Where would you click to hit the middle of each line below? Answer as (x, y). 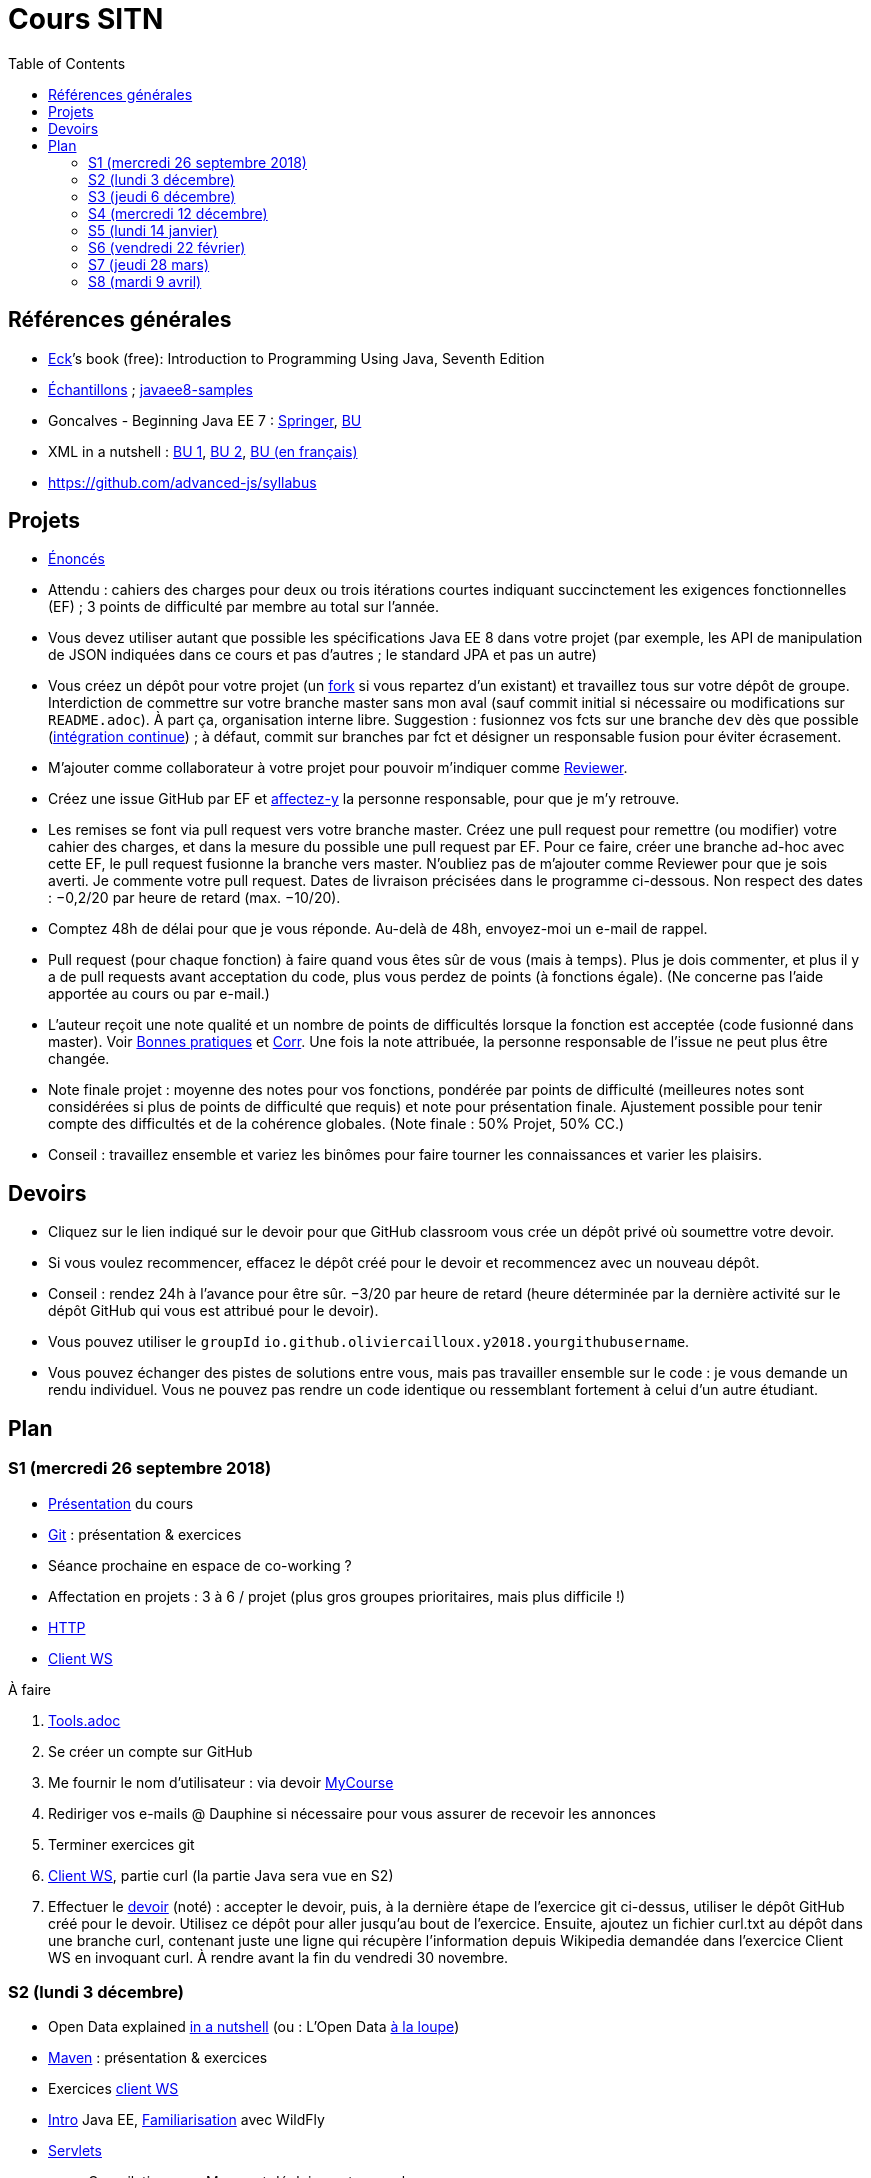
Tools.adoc (84, 1720)
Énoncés (76, 559)
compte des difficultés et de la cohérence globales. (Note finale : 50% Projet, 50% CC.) (336, 1124)
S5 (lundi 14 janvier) (153, 230)
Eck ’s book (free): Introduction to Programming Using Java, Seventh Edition (296, 358)
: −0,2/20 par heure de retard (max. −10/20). (194, 898)
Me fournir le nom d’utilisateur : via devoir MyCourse (221, 1782)
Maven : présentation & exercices (158, 2058)
